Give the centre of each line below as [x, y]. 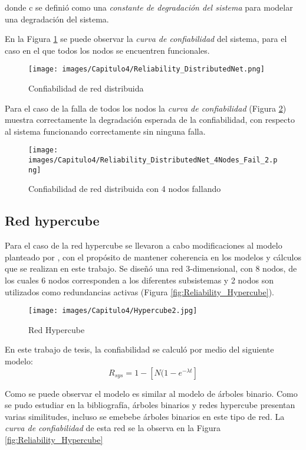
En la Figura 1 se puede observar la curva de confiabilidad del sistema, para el [146, 39]
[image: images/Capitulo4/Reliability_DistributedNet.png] [147, 69]
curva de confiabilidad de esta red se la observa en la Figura [113, 428]
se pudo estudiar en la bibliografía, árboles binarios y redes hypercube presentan [150, 405]
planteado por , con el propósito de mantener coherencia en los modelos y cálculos [153, 257]
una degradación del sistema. [57, 19]
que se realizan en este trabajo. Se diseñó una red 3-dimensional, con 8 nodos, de [151, 268]
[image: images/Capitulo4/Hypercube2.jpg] [113, 311]
